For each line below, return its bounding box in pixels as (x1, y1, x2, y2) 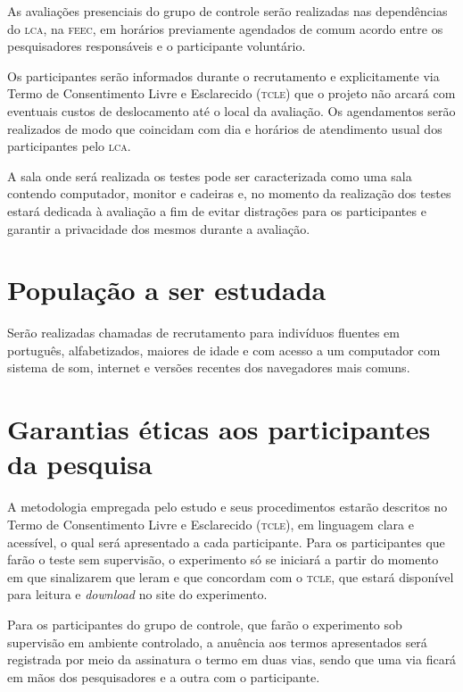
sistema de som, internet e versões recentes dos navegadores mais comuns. (7, 358, 410, 377)
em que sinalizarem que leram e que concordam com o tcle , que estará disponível (7, 567, 454, 586)
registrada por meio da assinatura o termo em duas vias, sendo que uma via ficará (7, 650, 457, 669)
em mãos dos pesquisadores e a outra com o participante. (7, 667, 320, 686)
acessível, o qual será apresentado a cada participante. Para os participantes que (7, 532, 445, 551)
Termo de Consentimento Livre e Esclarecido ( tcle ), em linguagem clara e (7, 514, 414, 533)
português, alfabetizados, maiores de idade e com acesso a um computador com (7, 340, 441, 359)
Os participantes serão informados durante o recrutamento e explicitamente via (7, 66, 440, 85)
